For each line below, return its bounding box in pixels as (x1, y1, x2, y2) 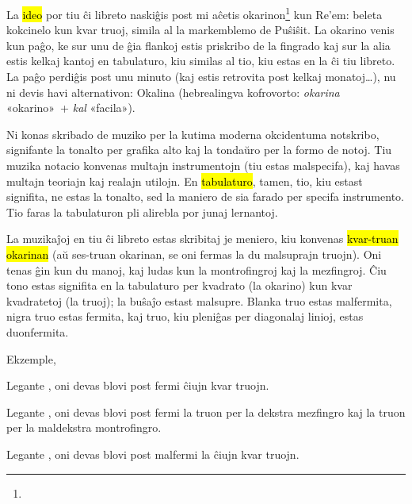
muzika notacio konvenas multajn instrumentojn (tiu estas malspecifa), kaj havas (6, 157, 400, 173)
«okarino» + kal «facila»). (6, 99, 135, 116)
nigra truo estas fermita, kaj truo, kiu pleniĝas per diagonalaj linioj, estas (6, 308, 364, 325)
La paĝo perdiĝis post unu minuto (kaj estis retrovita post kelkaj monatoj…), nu (6, 68, 396, 85)
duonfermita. (6, 323, 69, 340)
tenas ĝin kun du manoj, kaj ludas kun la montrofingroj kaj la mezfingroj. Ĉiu (6, 261, 387, 278)
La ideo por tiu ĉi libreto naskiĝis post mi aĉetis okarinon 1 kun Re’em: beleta (6, 4, 383, 22)
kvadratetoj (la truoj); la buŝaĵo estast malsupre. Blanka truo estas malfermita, (6, 292, 392, 309)
